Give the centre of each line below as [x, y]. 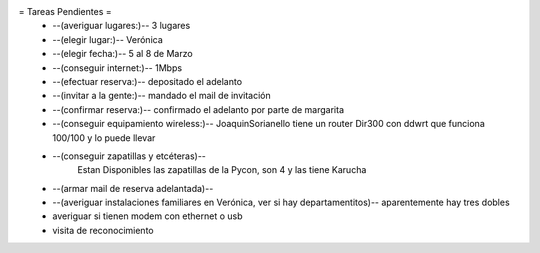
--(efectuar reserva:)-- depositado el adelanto [147, 81]
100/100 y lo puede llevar [104, 137]
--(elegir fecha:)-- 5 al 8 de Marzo [123, 54]
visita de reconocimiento [103, 230]
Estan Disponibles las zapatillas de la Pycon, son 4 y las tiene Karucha [222, 170]
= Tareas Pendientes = [65, 11]
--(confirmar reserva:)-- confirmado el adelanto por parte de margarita [198, 109]
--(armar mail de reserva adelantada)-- [133, 188]
